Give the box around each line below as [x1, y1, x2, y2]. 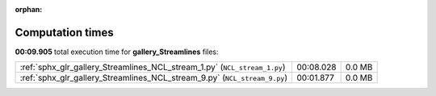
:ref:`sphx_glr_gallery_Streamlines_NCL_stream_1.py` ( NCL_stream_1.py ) [19, 61, 286, 73]
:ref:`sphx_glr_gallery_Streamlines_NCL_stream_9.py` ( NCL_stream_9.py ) [19, 73, 288, 84]
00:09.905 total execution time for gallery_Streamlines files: [15, 47, 219, 56]
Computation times [15, 25, 114, 40]
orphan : [15, 5, 43, 14]
